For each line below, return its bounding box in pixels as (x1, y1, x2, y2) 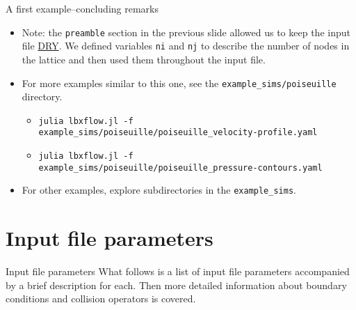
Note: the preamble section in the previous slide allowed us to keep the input (22, 24, 350, 39)
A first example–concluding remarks (6, 1, 159, 15)
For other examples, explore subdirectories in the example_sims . (22, 183, 296, 197)
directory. (22, 89, 63, 104)
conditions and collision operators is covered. (6, 291, 196, 306)
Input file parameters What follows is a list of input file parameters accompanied (6, 264, 350, 279)
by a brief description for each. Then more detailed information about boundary (6, 277, 347, 292)
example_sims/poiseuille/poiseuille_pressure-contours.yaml (38, 162, 323, 173)
